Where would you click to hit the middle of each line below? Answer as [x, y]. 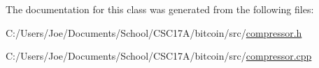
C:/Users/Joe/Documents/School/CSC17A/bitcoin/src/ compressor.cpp [159, 56]
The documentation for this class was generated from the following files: [160, 9]
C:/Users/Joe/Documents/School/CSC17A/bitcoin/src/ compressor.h [154, 32]
